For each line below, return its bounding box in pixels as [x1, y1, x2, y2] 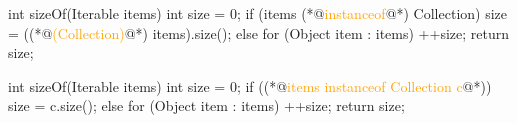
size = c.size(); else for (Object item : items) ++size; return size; [8, 95, 405, 116]
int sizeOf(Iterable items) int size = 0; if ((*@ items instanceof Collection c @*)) [8, 75, 492, 96]
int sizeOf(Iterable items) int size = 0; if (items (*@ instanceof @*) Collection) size [8, 3, 508, 23]
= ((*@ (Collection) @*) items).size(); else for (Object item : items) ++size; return [8, 22, 510, 43]
